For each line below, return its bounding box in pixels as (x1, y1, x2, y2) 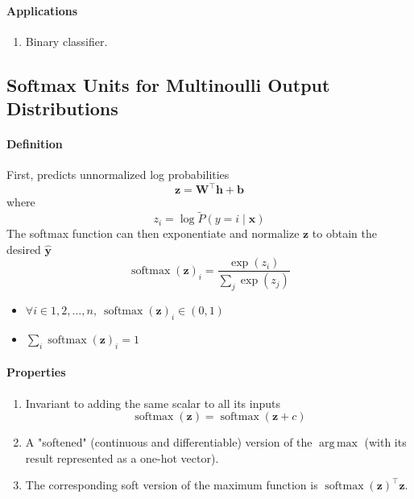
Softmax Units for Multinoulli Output (6, 72, 330, 97)
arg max (319, 438, 358, 450)
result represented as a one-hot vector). (25, 449, 219, 466)
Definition (6, 135, 63, 152)
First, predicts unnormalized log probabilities (6, 166, 230, 183)
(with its (364, 434, 407, 451)
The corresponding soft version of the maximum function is (25, 476, 318, 493)
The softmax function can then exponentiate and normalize (6, 225, 300, 242)
